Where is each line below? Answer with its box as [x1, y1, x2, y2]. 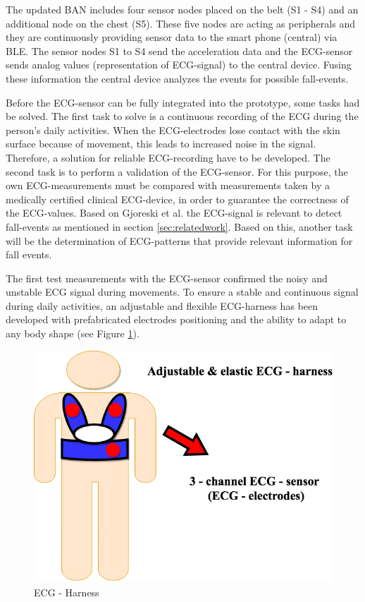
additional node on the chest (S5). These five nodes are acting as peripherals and [6, 16, 355, 30]
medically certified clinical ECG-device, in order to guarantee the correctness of [6, 191, 349, 206]
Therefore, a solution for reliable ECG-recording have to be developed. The [6, 150, 330, 164]
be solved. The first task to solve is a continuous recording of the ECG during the [6, 109, 359, 124]
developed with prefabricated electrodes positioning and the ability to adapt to [6, 312, 347, 327]
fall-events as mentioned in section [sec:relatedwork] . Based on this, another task [6, 219, 353, 234]
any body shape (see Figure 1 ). [6, 326, 140, 341]
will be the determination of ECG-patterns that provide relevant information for [6, 233, 353, 248]
